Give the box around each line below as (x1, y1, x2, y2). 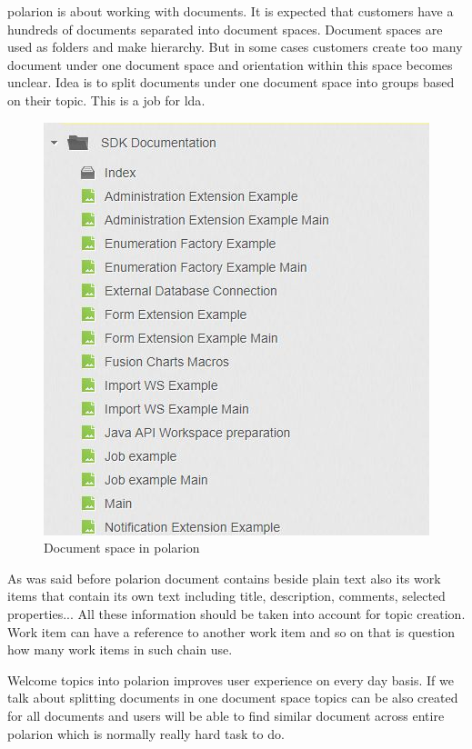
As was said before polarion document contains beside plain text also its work (7, 568, 441, 587)
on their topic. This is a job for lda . (7, 90, 206, 109)
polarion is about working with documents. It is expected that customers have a (7, 2, 454, 20)
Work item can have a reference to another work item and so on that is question (7, 622, 455, 641)
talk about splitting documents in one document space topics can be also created (7, 688, 458, 707)
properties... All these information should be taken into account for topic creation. (7, 604, 466, 623)
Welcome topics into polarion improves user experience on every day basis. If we (7, 670, 454, 689)
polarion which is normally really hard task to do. (7, 724, 285, 743)
